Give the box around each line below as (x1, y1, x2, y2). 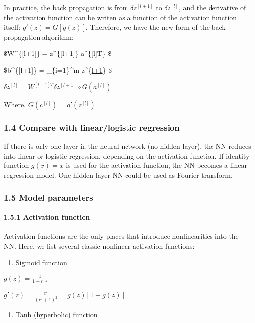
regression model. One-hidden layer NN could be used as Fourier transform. (4, 170, 233, 180)
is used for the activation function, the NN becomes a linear (66, 160, 247, 170)
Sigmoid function (15, 257, 67, 268)
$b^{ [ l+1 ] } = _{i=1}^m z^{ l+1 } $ (4, 64, 112, 75)
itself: (4, 22, 21, 32)
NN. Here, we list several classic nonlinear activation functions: (4, 240, 195, 251)
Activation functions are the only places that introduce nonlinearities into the (4, 231, 239, 241)
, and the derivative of (178, 2, 246, 12)
